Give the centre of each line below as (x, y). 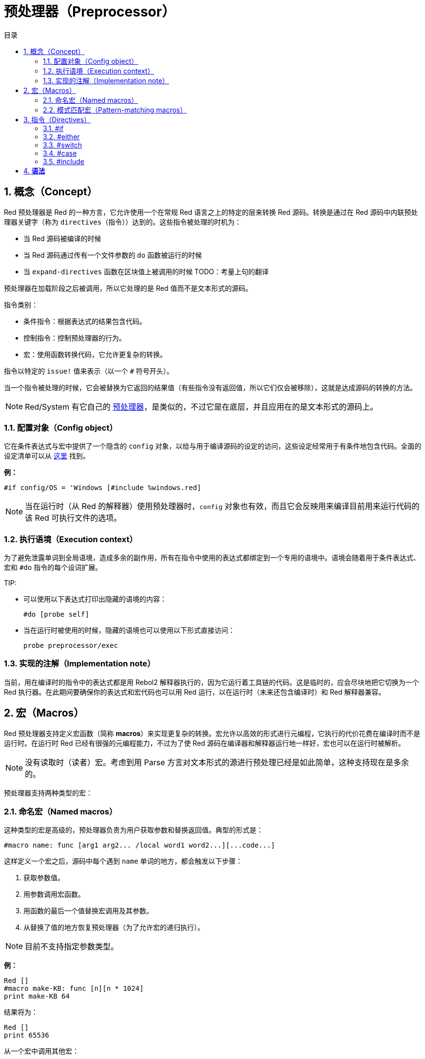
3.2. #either (61, 136)
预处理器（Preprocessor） (90, 12)
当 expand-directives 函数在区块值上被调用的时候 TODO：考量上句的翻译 (146, 271)
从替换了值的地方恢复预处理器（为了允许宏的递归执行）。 (114, 927)
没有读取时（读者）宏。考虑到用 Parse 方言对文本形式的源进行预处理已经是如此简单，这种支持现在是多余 (217, 762)
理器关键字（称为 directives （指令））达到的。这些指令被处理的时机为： (123, 222)
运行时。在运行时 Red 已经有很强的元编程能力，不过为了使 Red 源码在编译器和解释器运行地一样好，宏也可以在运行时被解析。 (204, 743)
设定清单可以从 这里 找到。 (47, 456)
